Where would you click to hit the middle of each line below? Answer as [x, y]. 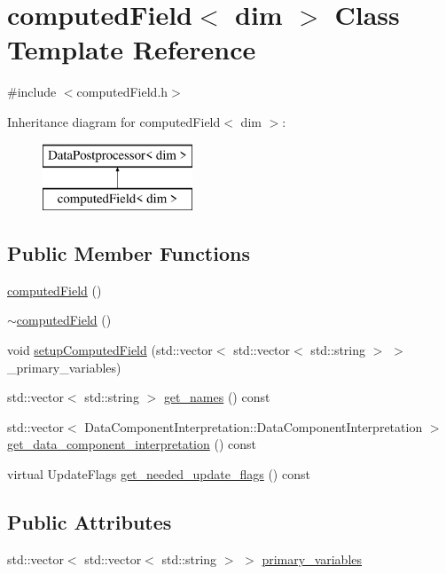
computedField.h [122, 92]
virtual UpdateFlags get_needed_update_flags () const [159, 474]
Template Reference [132, 49]
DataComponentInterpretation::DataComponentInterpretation [254, 426]
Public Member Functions [129, 253]
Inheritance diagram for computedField [114, 121]
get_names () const [217, 397]
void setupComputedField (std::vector [110, 350]
